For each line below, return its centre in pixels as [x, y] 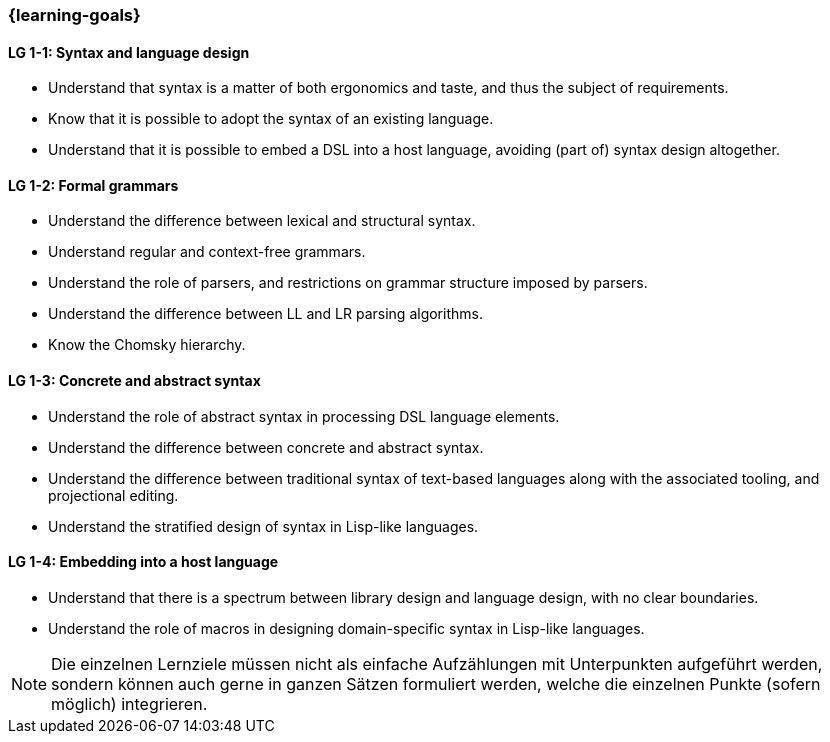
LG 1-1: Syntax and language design [129, 52]
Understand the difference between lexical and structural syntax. [262, 221]
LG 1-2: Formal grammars [93, 185]
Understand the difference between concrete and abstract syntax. [266, 447]
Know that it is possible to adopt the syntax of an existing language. [271, 119]
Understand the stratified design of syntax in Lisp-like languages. [263, 526]
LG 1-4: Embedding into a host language [143, 562]
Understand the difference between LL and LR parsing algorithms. [265, 314]
